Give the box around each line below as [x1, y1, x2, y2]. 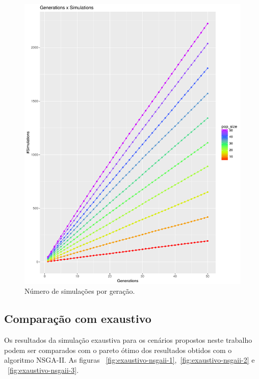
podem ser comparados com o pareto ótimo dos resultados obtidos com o [4, 344, 232, 355]
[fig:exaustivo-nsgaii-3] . [8, 365, 79, 375]
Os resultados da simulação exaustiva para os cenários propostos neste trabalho [4, 335, 252, 345]
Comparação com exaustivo [4, 311, 151, 326]
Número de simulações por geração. [24, 286, 135, 296]
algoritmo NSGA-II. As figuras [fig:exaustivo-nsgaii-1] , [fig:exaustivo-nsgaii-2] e [4, 355, 255, 365]
